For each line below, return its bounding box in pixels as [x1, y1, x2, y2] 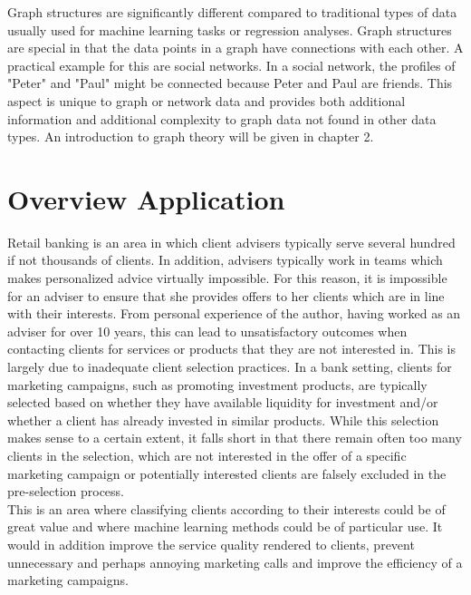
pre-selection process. [7, 482, 125, 501]
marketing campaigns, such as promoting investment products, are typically [7, 375, 428, 394]
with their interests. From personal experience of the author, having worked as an [7, 304, 461, 323]
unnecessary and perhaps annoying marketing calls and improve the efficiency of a [7, 552, 463, 571]
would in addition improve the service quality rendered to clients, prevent [7, 534, 415, 553]
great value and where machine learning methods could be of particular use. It [7, 517, 443, 536]
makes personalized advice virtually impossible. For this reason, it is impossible [7, 268, 447, 288]
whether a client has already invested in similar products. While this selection [7, 410, 439, 429]
